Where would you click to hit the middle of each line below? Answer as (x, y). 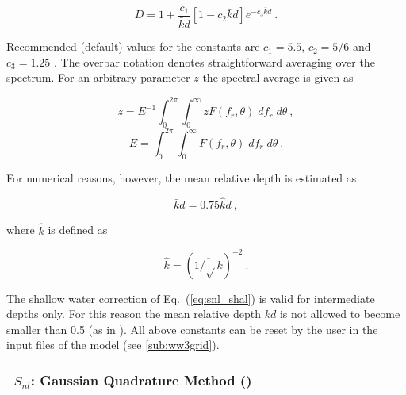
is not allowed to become (340, 314)
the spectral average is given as (278, 77)
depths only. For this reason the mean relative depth (134, 314)
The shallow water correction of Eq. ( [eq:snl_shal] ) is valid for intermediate (191, 298)
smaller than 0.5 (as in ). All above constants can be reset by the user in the (192, 329)
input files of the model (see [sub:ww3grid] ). (113, 345)
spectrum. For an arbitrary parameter (98, 77)
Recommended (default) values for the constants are (133, 46)
